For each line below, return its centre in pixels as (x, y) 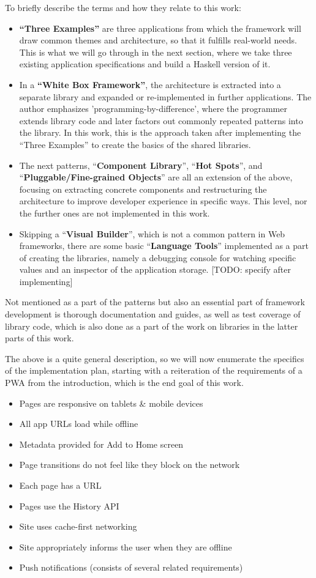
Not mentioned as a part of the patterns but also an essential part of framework (155, 302)
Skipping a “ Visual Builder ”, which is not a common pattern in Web (152, 233)
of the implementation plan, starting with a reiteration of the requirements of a (154, 370)
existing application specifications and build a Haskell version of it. (145, 64)
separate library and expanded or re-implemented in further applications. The (165, 96)
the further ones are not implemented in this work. (115, 213)
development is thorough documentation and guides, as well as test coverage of (153, 314)
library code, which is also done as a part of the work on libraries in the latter (152, 326)
